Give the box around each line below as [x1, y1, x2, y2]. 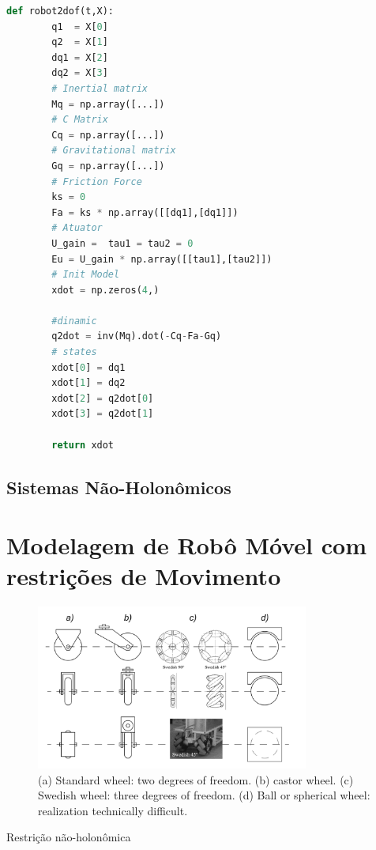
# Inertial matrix [51, 82, 148, 94]
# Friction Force [51, 176, 142, 187]
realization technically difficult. [38, 802, 188, 818]
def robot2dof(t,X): [6, 6, 115, 17]
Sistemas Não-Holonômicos [6, 474, 231, 499]
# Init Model [51, 269, 120, 281]
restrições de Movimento [6, 560, 281, 592]
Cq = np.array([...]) [51, 129, 165, 141]
